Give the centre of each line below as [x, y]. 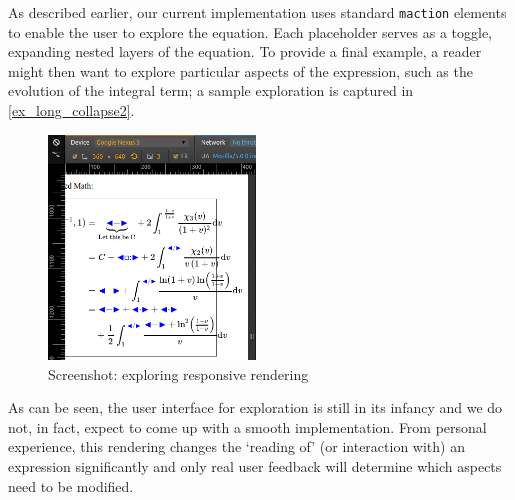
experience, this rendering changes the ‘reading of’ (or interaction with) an [236, 446]
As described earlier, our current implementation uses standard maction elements [257, 12]
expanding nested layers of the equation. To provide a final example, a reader [245, 51]
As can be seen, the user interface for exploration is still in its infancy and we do [255, 407]
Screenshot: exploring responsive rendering [178, 373]
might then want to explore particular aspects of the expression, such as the [240, 70]
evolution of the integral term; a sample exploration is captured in [211, 90]
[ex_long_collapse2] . [71, 110]
